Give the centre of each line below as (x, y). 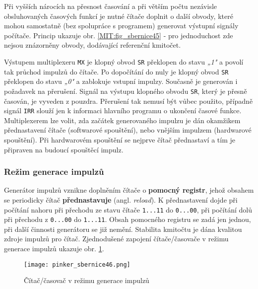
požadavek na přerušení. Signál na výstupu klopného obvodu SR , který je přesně (126, 91)
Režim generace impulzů (54, 172)
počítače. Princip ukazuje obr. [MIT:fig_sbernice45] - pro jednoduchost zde (119, 35)
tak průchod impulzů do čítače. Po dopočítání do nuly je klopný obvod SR (116, 71)
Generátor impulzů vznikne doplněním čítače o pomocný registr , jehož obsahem (129, 190)
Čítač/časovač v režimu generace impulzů (87, 280)
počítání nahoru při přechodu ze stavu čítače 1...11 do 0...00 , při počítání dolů (128, 209)
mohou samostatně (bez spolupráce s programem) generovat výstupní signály (121, 26)
